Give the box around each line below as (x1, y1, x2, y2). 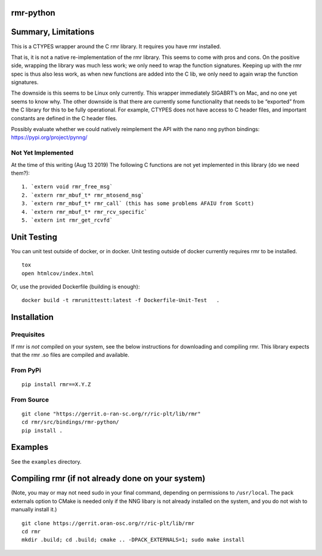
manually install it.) (11, 506, 57, 513)
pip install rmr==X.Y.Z (21, 381, 91, 387)
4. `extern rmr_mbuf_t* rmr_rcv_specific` (21, 209, 148, 215)
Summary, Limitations (11, 27, 95, 37)
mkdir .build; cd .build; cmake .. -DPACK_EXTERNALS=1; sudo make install (21, 536, 245, 543)
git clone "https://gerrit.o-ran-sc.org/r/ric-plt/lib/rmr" (21, 410, 201, 417)
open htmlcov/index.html (21, 270, 94, 277)
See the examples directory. (11, 458, 82, 465)
